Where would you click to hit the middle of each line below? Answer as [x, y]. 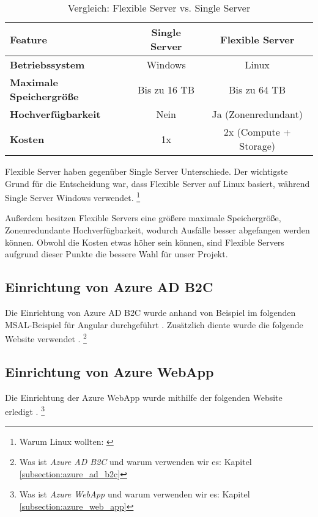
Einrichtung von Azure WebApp [109, 371]
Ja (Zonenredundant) [257, 114]
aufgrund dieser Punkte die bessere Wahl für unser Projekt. [116, 254]
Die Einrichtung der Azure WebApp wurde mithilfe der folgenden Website [144, 397]
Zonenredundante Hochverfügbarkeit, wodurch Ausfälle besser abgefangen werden [157, 230]
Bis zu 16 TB [166, 89]
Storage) [257, 146]
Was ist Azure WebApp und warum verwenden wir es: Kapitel [135, 494]
